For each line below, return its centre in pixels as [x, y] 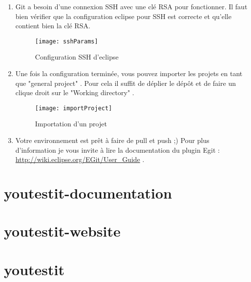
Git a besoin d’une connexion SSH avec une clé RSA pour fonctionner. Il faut [131, 6]
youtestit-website [62, 231]
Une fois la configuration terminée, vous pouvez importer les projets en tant [129, 73]
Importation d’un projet [71, 124]
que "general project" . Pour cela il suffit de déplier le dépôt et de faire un [125, 83]
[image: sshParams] [66, 41]
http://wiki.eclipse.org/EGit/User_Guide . [80, 159]
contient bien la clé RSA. [53, 26]
